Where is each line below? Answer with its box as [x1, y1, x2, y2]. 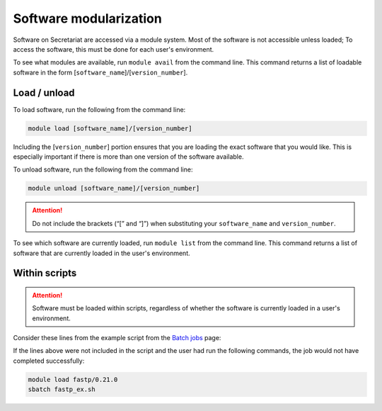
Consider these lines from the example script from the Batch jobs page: [13, 334, 221, 342]
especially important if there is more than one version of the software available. [13, 152, 244, 161]
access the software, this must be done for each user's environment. [13, 45, 214, 53]
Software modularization [13, 11, 162, 26]
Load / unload [13, 86, 75, 98]
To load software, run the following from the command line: [13, 105, 186, 113]
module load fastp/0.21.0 [28, 376, 118, 383]
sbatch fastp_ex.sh [28, 385, 95, 393]
